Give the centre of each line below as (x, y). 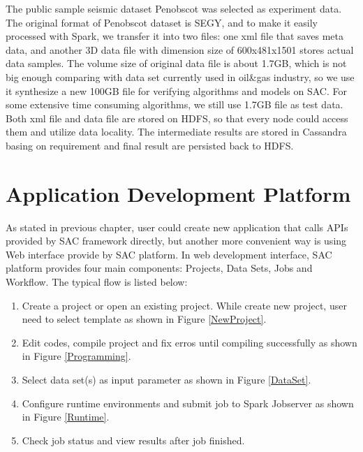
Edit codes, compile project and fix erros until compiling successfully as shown (190, 342)
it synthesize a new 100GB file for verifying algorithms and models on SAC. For (177, 90)
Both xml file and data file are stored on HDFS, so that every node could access (177, 118)
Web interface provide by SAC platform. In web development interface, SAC (169, 254)
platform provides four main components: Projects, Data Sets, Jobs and (159, 268)
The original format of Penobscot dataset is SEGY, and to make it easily (162, 22)
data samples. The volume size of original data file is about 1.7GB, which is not (176, 63)
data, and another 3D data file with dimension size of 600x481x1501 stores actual (180, 49)
